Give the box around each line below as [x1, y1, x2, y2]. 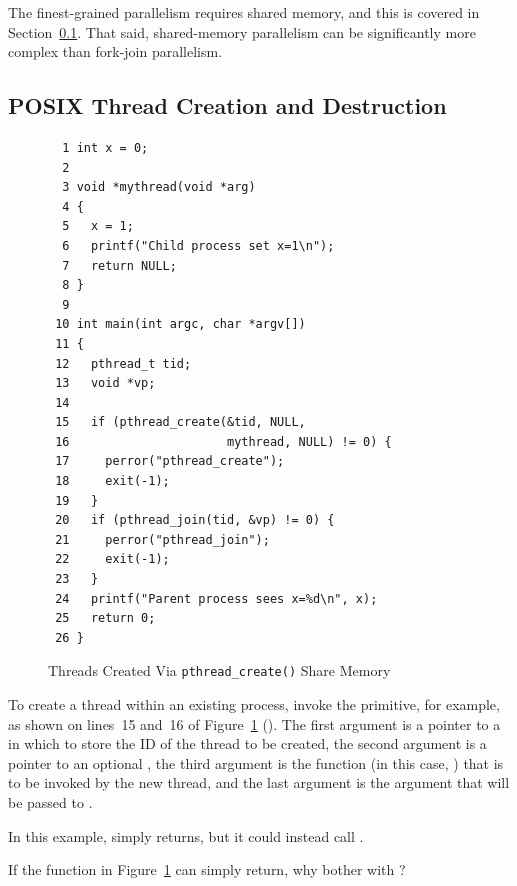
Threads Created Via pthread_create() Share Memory [48, 660, 391, 681]
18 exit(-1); [55, 474, 170, 489]
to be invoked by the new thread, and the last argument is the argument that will [8, 772, 510, 793]
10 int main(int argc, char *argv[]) [55, 317, 306, 332]
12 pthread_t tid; [55, 356, 192, 371]
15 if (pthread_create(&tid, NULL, [55, 415, 306, 430]
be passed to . [8, 792, 93, 813]
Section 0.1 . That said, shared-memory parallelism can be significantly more [8, 21, 476, 42]
